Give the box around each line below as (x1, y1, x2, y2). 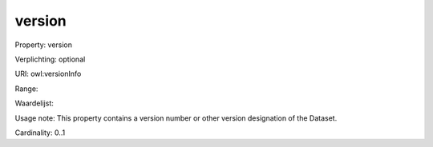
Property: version (14, 40, 72, 50)
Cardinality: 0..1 (14, 128, 66, 137)
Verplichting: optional (14, 54, 86, 64)
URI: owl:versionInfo (14, 69, 82, 79)
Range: (14, 84, 38, 93)
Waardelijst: (14, 98, 54, 108)
